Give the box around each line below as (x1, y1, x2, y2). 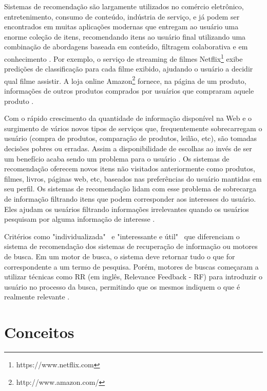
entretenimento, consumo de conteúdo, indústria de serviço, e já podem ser (4, 11, 240, 22)
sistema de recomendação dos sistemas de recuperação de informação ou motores (4, 241, 258, 252)
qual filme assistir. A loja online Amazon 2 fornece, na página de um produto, (4, 74, 246, 86)
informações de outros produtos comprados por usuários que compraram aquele (4, 85, 254, 96)
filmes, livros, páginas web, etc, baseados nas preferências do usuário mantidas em (4, 173, 262, 184)
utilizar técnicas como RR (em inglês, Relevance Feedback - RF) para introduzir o (4, 271, 263, 282)
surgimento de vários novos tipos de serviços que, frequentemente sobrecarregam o (4, 122, 262, 133)
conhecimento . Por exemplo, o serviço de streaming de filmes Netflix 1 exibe (4, 51, 243, 64)
